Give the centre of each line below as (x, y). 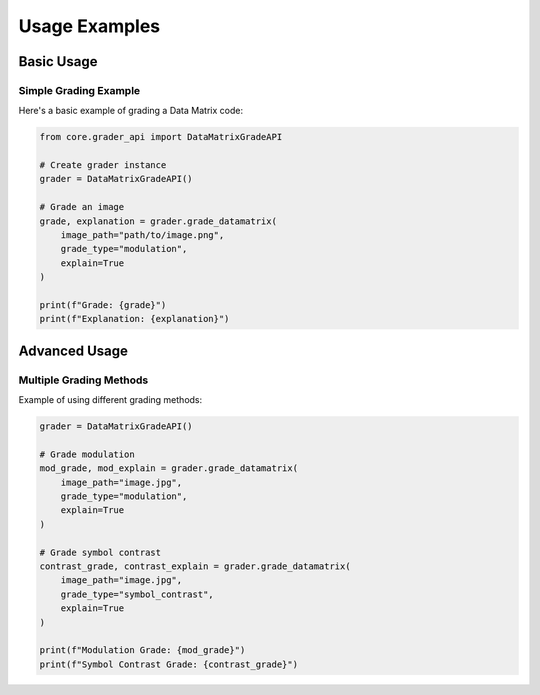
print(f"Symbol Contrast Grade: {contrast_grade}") (169, 664)
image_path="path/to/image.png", (142, 235)
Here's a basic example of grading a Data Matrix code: (131, 111)
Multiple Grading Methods (83, 380)
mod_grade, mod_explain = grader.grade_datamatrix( (169, 468)
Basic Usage (58, 61)
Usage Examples (89, 26)
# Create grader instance (103, 165)
